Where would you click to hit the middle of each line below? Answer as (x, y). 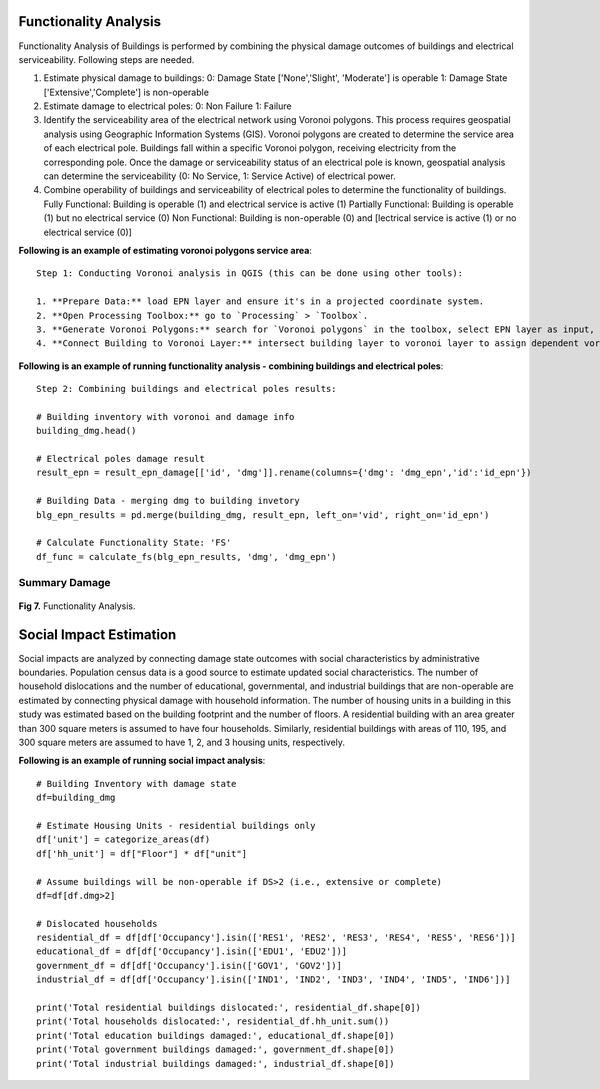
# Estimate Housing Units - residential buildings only (176, 825)
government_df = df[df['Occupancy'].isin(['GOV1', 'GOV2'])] (189, 965)
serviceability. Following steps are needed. (106, 59)
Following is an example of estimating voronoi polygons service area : (165, 250)
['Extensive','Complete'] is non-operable (126, 92)
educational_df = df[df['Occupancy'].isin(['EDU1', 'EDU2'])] (192, 951)
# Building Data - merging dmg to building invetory (168, 501)
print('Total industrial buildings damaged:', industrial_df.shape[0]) (215, 1063)
